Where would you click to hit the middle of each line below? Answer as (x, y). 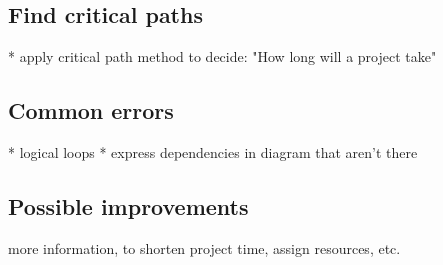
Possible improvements (128, 205)
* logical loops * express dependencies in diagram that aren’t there (213, 152)
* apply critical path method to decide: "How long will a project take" (222, 56)
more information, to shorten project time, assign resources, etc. (204, 247)
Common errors (91, 110)
